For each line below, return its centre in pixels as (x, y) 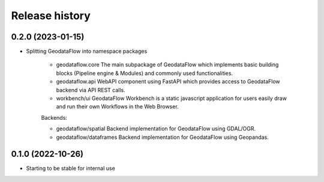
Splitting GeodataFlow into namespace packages (87, 51)
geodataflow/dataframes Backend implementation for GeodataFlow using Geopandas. (163, 137)
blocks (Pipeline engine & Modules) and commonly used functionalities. (145, 73)
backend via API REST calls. (91, 90)
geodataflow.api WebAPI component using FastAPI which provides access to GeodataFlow (168, 81)
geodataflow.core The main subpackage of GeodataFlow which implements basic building (167, 65)
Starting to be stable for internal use (70, 168)
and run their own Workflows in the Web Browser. (118, 107)
